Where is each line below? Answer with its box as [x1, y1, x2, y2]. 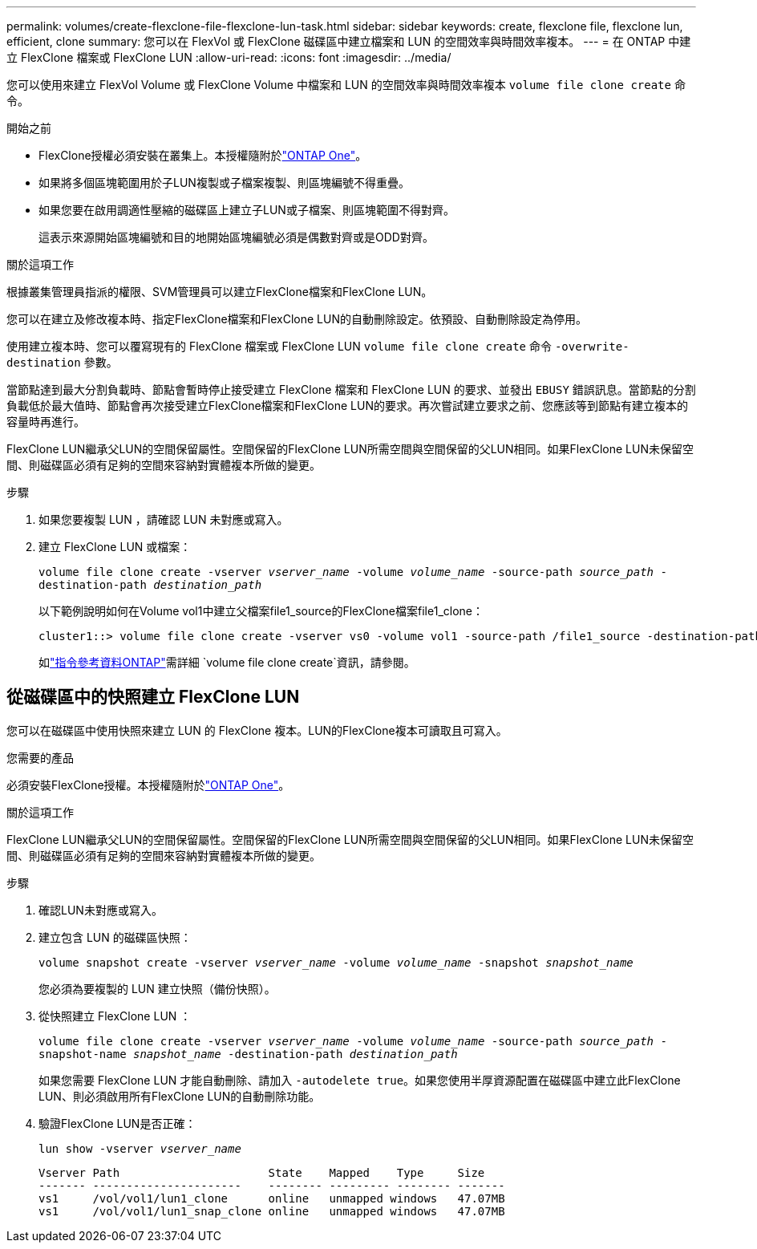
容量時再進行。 [6, 415, 85, 428]
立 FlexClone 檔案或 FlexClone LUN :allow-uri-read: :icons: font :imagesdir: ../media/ [6, 51, 451, 64]
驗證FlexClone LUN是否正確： [38, 1116, 196, 1130]
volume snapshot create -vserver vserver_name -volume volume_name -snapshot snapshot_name [38, 955, 634, 969]
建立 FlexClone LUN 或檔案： [38, 540, 192, 554]
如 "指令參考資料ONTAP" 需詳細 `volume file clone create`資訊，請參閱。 [38, 655, 415, 669]
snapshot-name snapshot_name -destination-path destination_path [38, 1047, 458, 1060]
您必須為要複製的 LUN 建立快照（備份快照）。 [38, 981, 276, 996]
